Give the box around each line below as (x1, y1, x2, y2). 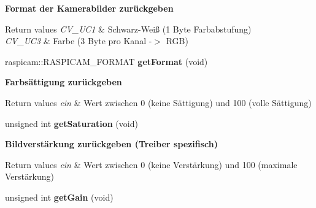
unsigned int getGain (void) (5, 190, 114, 203)
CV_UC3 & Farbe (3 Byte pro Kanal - (5, 34, 152, 47)
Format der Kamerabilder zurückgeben (5, 2, 174, 14)
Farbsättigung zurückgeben (5, 75, 122, 88)
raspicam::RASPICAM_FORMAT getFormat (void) (5, 55, 208, 67)
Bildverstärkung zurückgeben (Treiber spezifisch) (5, 137, 218, 150)
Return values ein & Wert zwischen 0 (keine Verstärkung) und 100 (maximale (5, 158, 298, 171)
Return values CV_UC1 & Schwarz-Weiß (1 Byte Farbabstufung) (5, 22, 252, 35)
